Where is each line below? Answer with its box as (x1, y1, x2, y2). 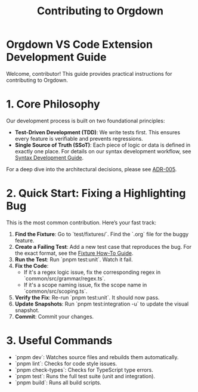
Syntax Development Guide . (14, 154, 84, 161)
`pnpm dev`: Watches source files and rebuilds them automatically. (14, 353, 179, 360)
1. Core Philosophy (6, 97, 100, 111)
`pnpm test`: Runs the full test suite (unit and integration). (14, 372, 156, 379)
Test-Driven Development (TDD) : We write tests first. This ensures (14, 128, 181, 135)
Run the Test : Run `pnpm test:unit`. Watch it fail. (14, 255, 133, 263)
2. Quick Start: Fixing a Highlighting (6, 187, 186, 200)
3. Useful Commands (6, 334, 113, 347)
